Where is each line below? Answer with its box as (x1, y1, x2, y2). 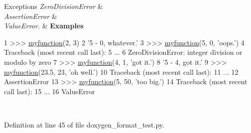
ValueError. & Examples (4, 20, 84, 31)
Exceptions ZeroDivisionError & (4, 1, 103, 11)
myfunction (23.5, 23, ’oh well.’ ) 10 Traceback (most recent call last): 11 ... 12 (4, 66, 239, 77)
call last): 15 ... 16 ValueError (4, 86, 95, 96)
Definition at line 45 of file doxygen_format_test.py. (4, 119, 164, 130)
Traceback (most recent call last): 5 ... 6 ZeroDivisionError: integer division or (4, 47, 243, 57)
